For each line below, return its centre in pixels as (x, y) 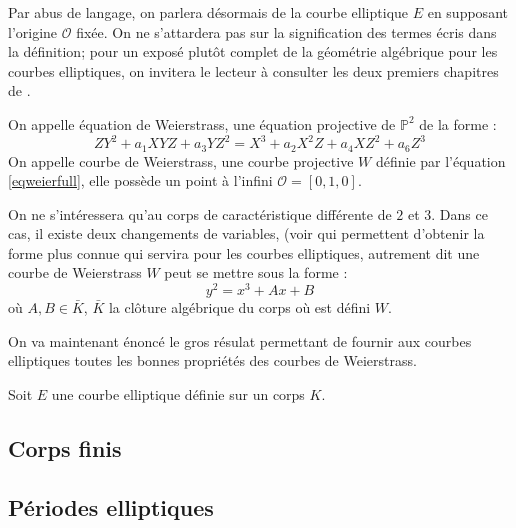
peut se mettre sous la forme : (256, 272)
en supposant (467, 12)
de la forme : (458, 123)
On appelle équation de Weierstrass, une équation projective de (202, 123)
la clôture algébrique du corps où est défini (239, 307)
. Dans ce (459, 213)
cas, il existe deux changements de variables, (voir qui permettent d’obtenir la (246, 233)
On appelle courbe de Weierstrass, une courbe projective (181, 160)
